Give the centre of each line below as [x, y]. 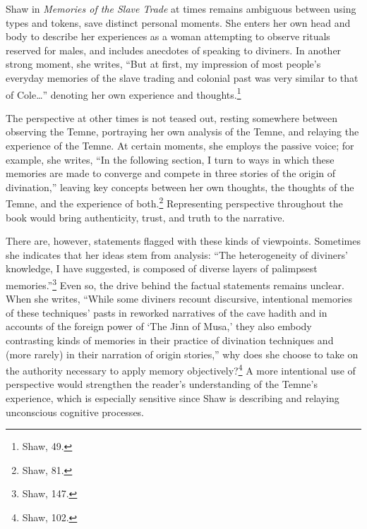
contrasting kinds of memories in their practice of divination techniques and [170, 340]
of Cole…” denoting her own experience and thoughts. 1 [124, 93]
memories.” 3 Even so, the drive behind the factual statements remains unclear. [175, 284]
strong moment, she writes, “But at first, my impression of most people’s [163, 64]
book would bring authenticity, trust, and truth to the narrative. [145, 217]
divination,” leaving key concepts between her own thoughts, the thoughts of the [180, 187]
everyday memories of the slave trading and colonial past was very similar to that [182, 77]
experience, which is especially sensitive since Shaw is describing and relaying [173, 398]
